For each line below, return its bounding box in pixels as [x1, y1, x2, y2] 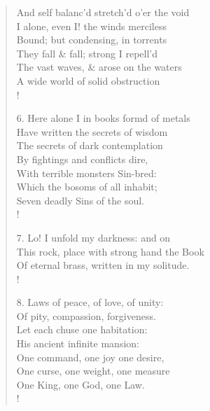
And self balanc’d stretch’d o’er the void [16, 5, 190, 19]
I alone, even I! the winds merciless [16, 18, 167, 33]
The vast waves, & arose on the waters [16, 60, 182, 74]
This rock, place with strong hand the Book [16, 244, 204, 258]
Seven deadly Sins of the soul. [16, 193, 144, 207]
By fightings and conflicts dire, [16, 151, 148, 166]
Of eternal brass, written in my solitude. [16, 258, 190, 272]
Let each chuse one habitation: [16, 322, 148, 337]
